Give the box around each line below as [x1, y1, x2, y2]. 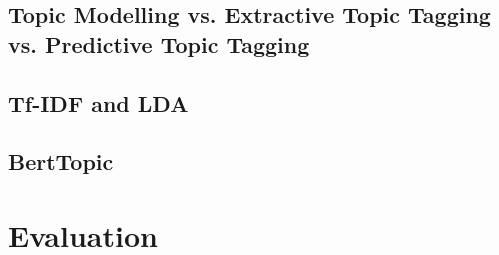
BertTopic [8, 146, 114, 177]
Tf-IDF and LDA [8, 87, 189, 118]
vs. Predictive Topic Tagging [8, 28, 310, 59]
